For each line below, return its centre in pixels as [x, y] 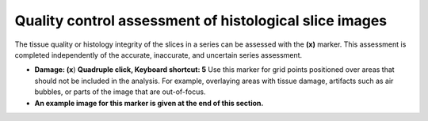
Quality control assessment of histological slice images [201, 21]
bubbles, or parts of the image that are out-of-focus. [120, 92]
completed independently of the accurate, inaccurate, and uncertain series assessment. [159, 55]
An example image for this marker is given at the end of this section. [149, 103]
